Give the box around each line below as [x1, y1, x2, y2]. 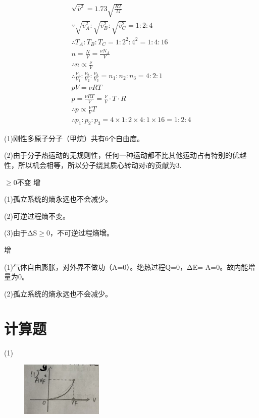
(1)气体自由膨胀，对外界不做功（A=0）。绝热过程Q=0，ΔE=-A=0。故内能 [4, 261, 248, 272]
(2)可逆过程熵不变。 [4, 210, 70, 221]
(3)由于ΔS [4, 227, 37, 238]
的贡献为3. [147, 160, 182, 170]
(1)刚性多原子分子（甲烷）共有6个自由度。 [4, 133, 144, 143]
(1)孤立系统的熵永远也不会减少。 [4, 194, 112, 204]
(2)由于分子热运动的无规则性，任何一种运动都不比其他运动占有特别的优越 [4, 150, 246, 160]
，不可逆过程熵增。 [50, 227, 114, 238]
